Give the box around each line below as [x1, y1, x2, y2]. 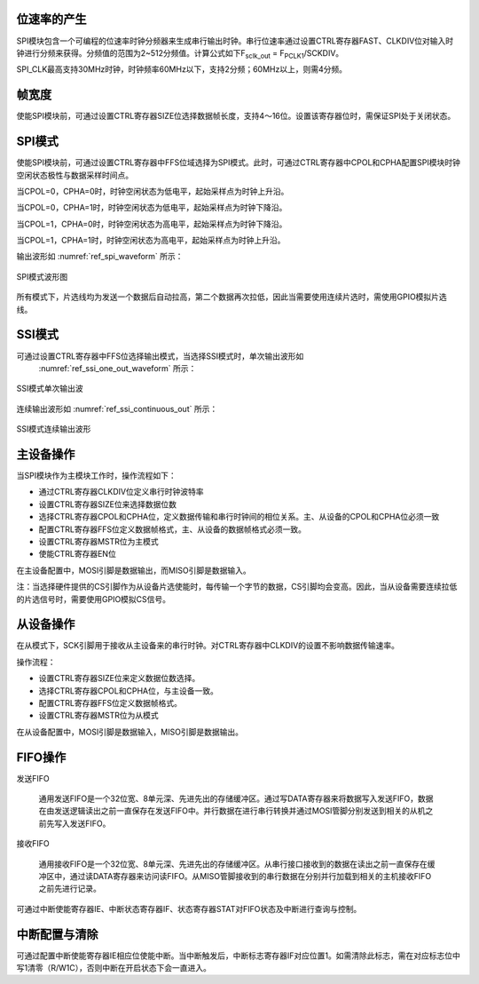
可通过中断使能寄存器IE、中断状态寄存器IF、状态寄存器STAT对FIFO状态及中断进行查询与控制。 [16, 903, 362, 914]
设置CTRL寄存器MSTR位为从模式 [38, 710, 159, 721]
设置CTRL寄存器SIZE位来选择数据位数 [38, 498, 177, 510]
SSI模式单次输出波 [16, 383, 83, 394]
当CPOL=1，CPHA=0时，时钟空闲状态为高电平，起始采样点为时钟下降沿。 [16, 218, 287, 229]
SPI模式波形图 [16, 271, 68, 282]
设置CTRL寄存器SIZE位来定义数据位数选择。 [38, 673, 200, 684]
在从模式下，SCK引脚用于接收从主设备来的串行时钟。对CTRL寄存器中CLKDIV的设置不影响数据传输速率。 [16, 640, 399, 651]
